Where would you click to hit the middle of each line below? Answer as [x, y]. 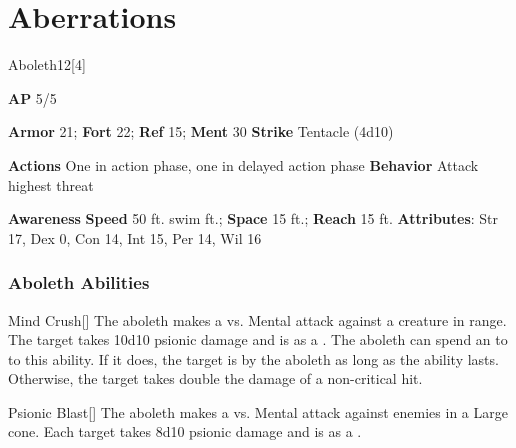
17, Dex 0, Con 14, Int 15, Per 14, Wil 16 [135, 237]
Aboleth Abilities [79, 282]
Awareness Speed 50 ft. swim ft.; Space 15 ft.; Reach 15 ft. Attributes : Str [253, 218]
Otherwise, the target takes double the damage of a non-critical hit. [215, 378]
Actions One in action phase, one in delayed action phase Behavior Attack [243, 164]
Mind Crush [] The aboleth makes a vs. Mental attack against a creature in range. [257, 319]
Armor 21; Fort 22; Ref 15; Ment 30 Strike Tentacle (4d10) [201, 131]
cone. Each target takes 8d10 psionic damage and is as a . [185, 431]
